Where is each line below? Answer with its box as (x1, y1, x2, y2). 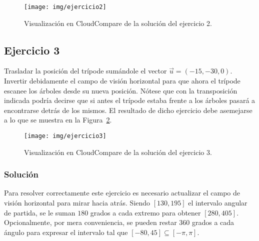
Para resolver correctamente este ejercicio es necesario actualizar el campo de (4, 187, 240, 198)
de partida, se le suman (4, 207, 75, 217)
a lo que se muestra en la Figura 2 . (4, 114, 112, 125)
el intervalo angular (188, 197, 247, 208)
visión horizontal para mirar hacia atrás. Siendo (4, 197, 150, 208)
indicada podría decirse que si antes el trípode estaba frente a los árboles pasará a (4, 95, 255, 105)
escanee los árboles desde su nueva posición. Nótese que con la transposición (4, 85, 237, 95)
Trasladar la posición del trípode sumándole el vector (4, 65, 167, 76)
